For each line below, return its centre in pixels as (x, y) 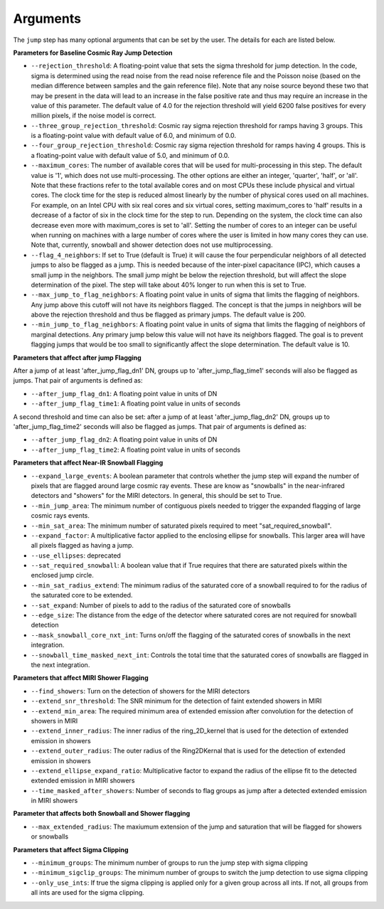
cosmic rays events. (60, 516)
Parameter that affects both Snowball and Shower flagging (102, 814)
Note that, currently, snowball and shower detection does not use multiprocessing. (152, 245)
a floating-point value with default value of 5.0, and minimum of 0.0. (130, 155)
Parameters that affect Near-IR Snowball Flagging (88, 463)
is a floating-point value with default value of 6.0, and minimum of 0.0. (134, 136)
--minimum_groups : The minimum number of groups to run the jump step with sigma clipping (170, 863)
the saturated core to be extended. (82, 595)
